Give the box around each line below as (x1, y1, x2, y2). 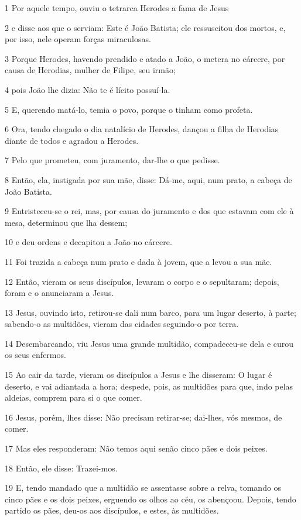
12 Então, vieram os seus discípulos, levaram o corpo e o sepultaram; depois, (5, 275, 279, 287)
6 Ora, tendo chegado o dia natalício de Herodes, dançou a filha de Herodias (5, 123, 279, 135)
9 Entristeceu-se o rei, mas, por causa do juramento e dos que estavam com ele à (5, 205, 294, 217)
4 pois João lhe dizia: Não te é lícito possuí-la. (5, 83, 170, 95)
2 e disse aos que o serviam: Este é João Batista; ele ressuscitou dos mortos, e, (5, 21, 286, 33)
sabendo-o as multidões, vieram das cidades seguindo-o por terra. (5, 318, 239, 330)
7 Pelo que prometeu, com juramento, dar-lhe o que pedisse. (5, 154, 220, 166)
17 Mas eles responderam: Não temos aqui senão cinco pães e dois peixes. (5, 442, 268, 454)
